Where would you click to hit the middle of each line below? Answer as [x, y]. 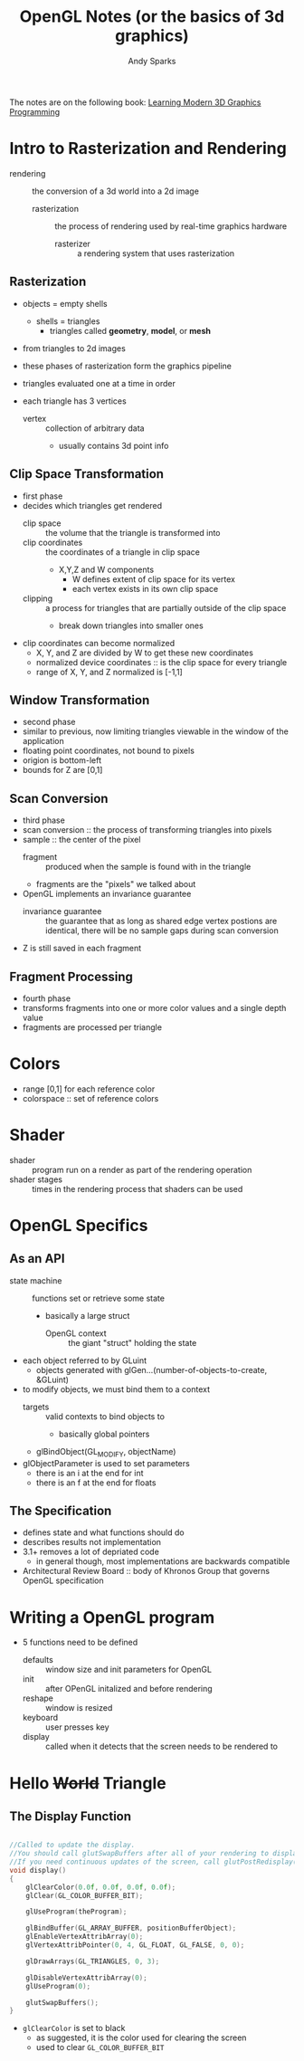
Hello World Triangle [88, 1783]
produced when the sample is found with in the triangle [148, 867]
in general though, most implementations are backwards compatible [163, 1561]
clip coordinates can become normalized [98, 643]
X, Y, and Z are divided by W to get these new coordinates [144, 653]
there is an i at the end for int [90, 1473]
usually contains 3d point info [114, 445]
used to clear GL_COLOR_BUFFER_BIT [100, 2047]
